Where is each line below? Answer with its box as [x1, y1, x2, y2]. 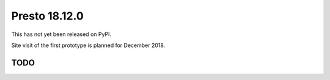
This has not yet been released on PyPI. [11, 31, 112, 38]
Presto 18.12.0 [11, 9, 84, 23]
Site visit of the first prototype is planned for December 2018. [11, 42, 166, 49]
